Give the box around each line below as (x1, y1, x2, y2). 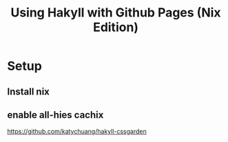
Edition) (92, 19, 139, 35)
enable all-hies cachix (7, 109, 104, 121)
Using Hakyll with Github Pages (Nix (10, 5, 222, 21)
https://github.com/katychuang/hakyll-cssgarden (7, 128, 147, 136)
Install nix (7, 85, 50, 97)
